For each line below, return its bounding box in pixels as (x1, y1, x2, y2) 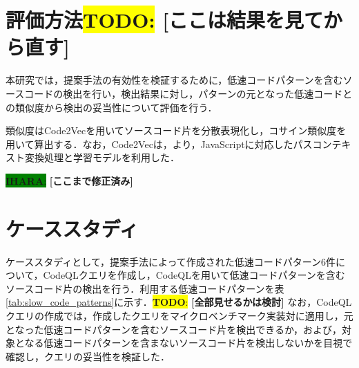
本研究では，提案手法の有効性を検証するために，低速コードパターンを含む (6, 73, 343, 87)
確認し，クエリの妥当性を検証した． (6, 349, 170, 363)
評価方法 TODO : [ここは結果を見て (6, 6, 324, 34)
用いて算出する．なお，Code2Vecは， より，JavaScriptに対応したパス (6, 136, 313, 151)
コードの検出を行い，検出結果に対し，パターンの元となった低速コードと (24, 86, 353, 100)
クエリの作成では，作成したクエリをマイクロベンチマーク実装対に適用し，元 (6, 308, 353, 322)
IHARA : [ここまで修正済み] (6, 173, 133, 187)
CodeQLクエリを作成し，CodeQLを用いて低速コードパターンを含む (43, 268, 345, 282)
